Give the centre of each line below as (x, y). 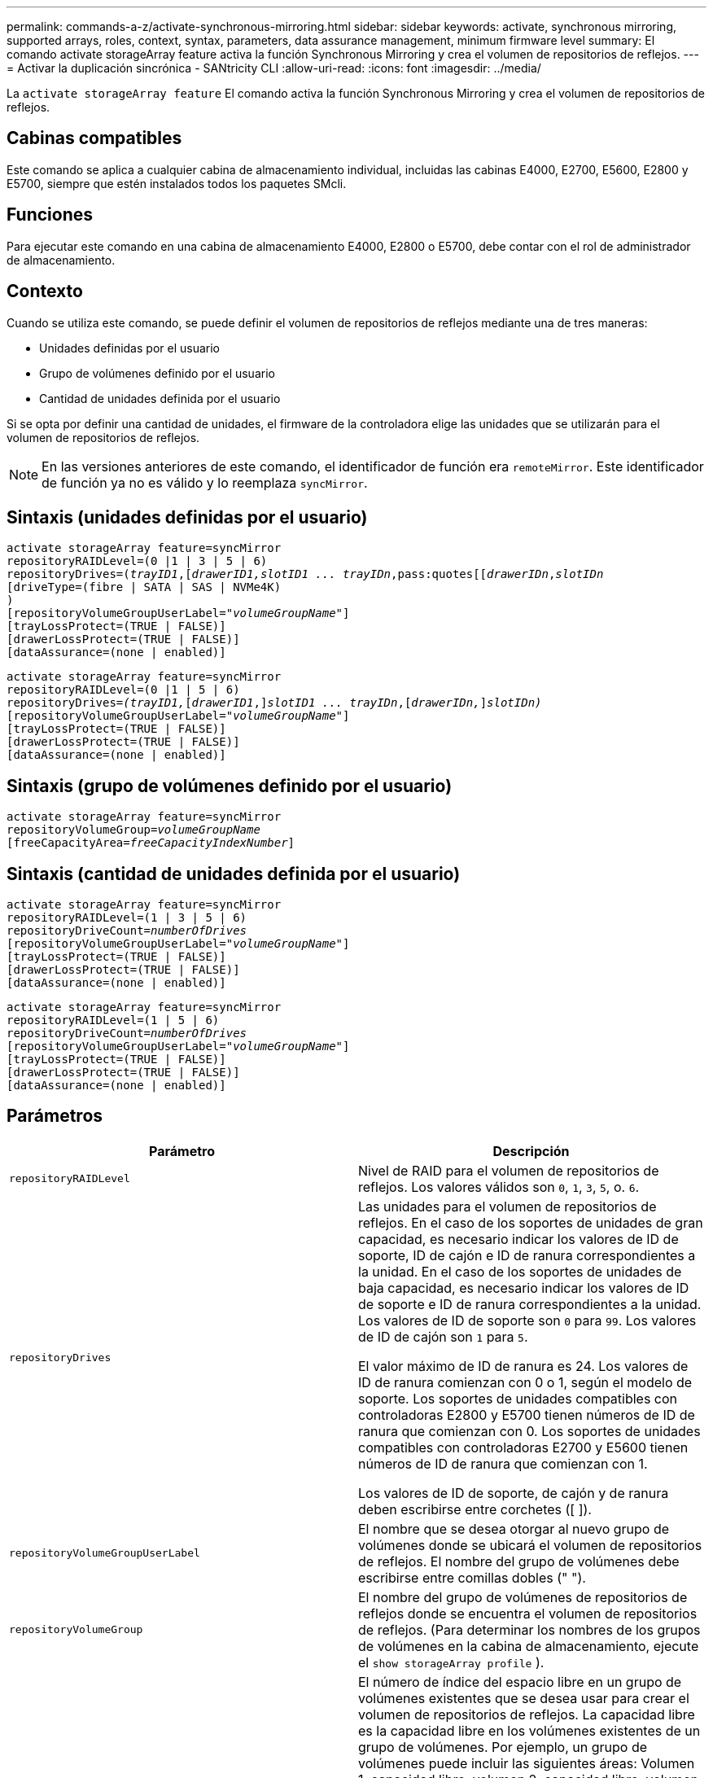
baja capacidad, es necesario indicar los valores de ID (524, 1288)
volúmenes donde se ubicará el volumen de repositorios (530, 1545)
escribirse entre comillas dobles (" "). (472, 1577)
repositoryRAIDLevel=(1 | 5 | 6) (113, 1020)
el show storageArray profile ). (451, 1662)
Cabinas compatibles (94, 138)
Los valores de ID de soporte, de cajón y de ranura (514, 1493)
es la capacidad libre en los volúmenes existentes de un (529, 1730)
